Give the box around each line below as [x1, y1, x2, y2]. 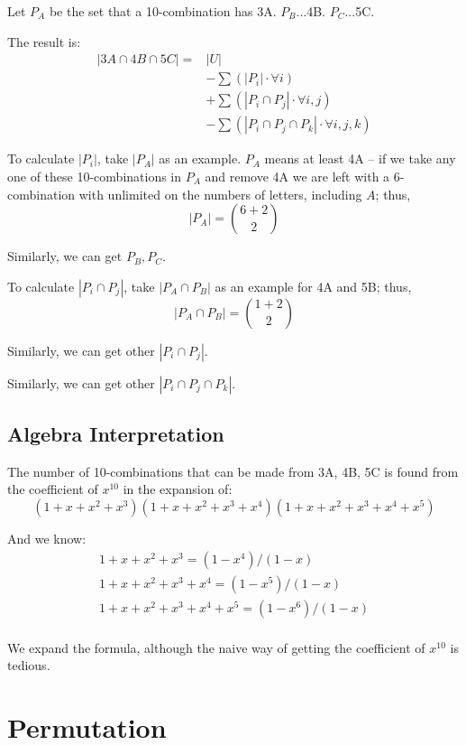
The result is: [7, 32, 81, 51]
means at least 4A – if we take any [264, 149, 456, 168]
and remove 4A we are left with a [205, 166, 390, 185]
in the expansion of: [123, 480, 233, 498]
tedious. [7, 656, 50, 675]
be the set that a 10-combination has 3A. [49, 2, 277, 20]
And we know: [7, 529, 87, 548]
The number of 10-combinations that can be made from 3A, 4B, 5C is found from [7, 461, 459, 480]
